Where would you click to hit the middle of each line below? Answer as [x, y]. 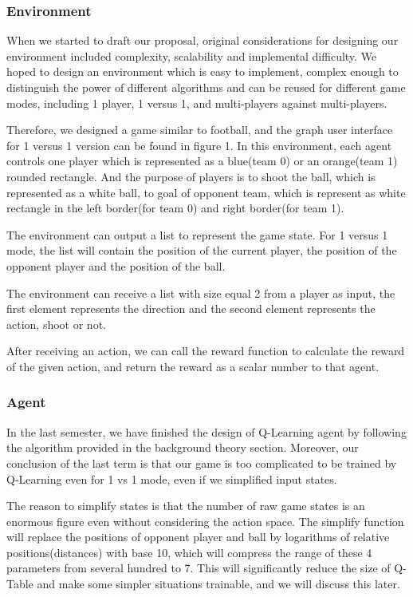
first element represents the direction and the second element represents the [191, 308]
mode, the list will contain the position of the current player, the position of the [202, 250]
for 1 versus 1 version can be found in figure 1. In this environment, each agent [199, 145]
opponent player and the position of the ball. [116, 265]
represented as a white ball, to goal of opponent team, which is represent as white [206, 192]
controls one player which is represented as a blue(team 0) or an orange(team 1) [202, 161]
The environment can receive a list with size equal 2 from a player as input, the [201, 293]
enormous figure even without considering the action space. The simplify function [205, 521]
